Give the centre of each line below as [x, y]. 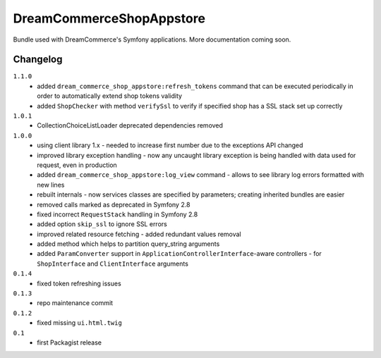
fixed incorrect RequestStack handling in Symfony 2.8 [117, 214]
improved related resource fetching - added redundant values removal [139, 234]
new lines [51, 185]
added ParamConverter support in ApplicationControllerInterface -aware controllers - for [180, 254]
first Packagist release [69, 342]
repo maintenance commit [75, 303]
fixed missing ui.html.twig [80, 323]
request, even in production [77, 165]
